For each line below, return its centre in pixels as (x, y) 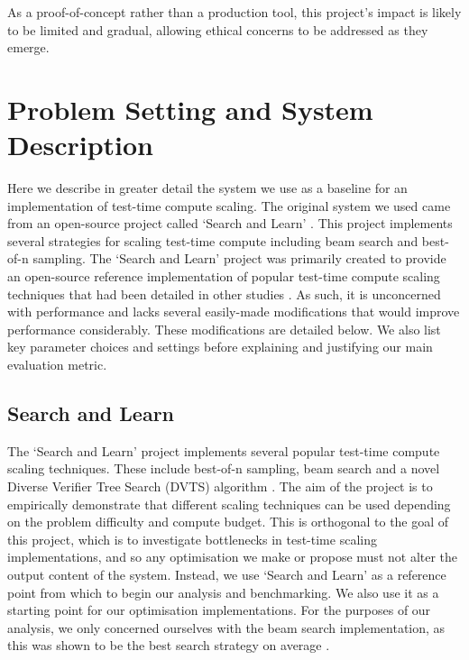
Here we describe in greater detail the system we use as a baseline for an (207, 188)
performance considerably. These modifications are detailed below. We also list (224, 329)
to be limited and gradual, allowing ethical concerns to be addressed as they (218, 29)
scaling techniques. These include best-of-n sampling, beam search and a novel (224, 468)
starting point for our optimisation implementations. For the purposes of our (219, 610)
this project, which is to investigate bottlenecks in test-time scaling (192, 539)
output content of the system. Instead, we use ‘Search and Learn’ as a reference (227, 574)
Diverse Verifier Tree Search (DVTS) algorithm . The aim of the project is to (220, 486)
